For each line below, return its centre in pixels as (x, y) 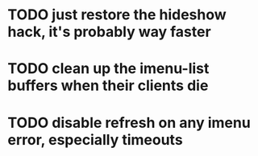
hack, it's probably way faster (109, 32)
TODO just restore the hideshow (117, 15)
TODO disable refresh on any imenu (129, 123)
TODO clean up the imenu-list (108, 69)
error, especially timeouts (95, 140)
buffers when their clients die (108, 86)
